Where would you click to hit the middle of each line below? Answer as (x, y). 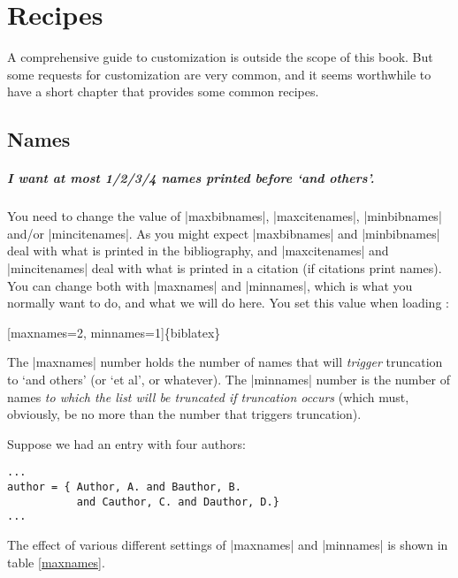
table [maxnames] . (56, 562)
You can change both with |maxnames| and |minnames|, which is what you (210, 285)
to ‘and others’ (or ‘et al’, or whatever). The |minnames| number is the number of (229, 379)
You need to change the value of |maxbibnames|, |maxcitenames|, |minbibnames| (225, 216)
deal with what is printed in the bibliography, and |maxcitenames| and (198, 251)
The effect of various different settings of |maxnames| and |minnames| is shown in (228, 544)
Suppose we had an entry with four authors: (126, 443)
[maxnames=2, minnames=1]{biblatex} (114, 332)
